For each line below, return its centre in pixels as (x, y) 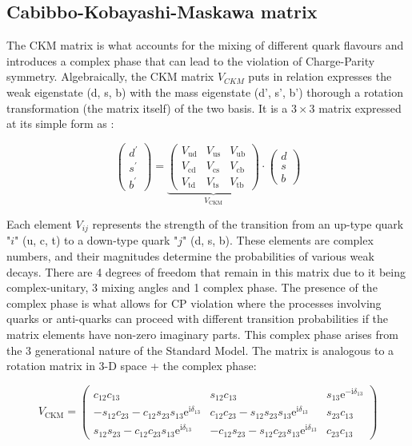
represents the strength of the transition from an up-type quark (248, 224)
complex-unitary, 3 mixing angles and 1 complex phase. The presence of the (192, 287)
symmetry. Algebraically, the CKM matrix (110, 76)
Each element (39, 224)
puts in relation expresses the (320, 76)
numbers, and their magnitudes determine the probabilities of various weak (190, 256)
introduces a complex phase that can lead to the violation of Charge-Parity (191, 60)
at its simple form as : (60, 123)
